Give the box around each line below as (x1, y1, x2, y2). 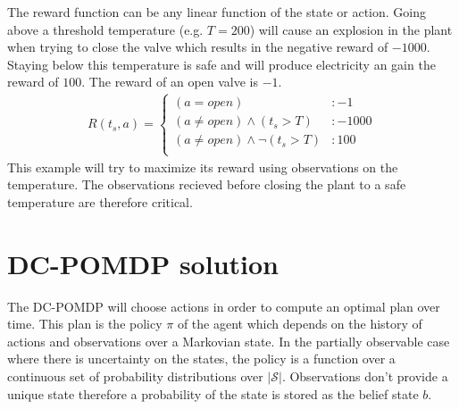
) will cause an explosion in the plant (249, 20, 453, 38)
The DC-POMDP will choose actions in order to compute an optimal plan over (7, 296, 440, 315)
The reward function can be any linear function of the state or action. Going (7, 3, 426, 21)
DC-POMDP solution (7, 245, 279, 281)
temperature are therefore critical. (7, 192, 193, 211)
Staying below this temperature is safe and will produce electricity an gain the (7, 54, 436, 73)
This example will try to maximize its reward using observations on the (7, 157, 398, 176)
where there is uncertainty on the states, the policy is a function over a (7, 349, 396, 368)
